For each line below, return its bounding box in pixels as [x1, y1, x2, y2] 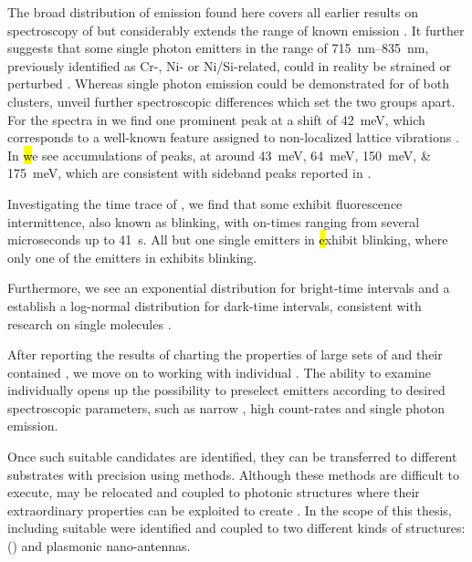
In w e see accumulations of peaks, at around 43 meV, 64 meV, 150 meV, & [7, 145, 431, 164]
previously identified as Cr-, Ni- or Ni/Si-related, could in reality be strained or [7, 56, 451, 75]
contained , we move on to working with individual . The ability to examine [7, 362, 431, 381]
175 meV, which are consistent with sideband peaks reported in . [7, 163, 372, 182]
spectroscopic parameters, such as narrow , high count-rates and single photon [7, 398, 446, 417]
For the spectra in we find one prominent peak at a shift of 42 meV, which [7, 109, 425, 129]
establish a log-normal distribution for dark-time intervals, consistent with [7, 296, 422, 315]
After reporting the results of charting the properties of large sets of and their [7, 345, 443, 364]
